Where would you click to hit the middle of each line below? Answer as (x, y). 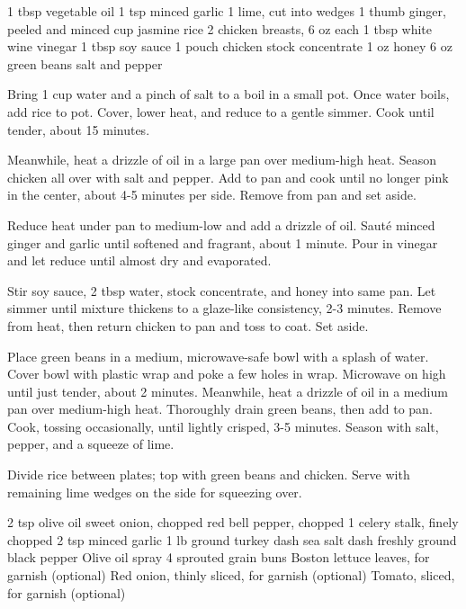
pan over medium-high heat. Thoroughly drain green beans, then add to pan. (220, 409)
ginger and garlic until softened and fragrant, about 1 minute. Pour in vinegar (223, 242)
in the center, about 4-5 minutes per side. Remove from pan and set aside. (212, 195)
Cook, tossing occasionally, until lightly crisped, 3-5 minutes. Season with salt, (223, 426)
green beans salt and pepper (85, 63)
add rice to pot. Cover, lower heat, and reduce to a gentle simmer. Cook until (221, 111)
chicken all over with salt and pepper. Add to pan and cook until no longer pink (228, 177)
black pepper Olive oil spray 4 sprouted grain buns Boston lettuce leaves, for (219, 557)
